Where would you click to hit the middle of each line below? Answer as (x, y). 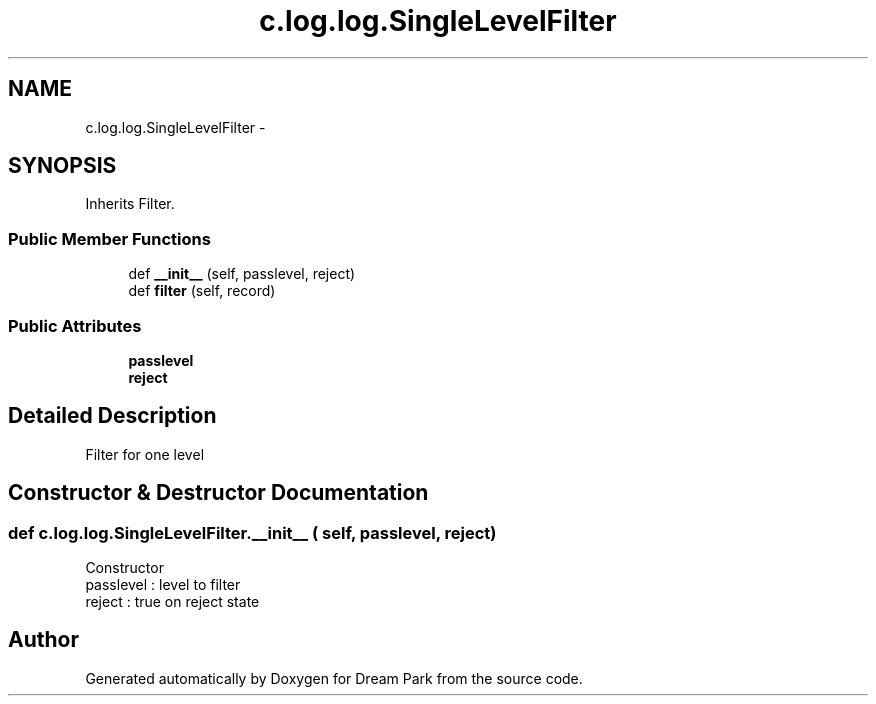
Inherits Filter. (130, 204)
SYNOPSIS (62, 166)
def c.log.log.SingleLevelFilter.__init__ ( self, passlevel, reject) (252, 532)
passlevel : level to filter (163, 584)
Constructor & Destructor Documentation (218, 493)
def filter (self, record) (202, 291)
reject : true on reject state (172, 601)
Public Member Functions (109, 238)
